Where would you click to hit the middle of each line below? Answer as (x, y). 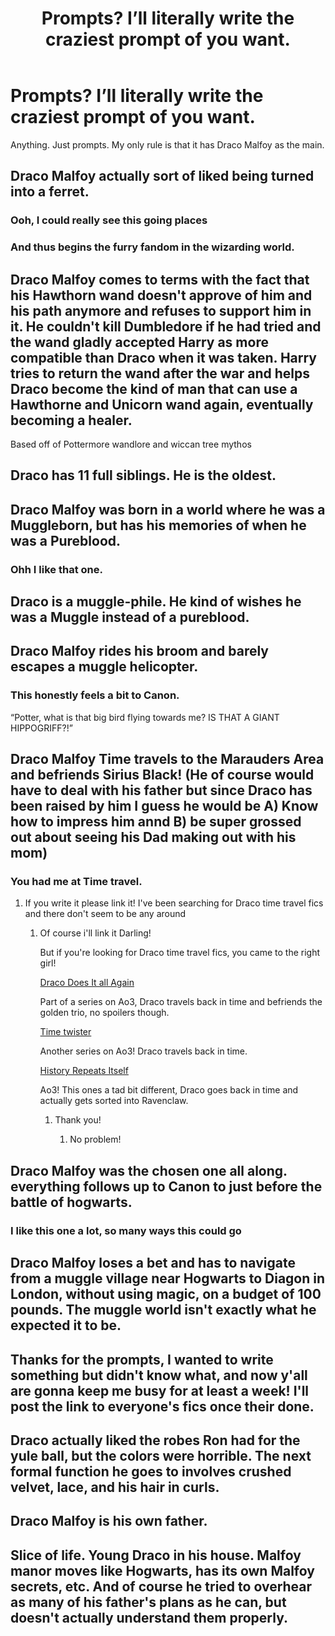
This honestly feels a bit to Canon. (95, 695)
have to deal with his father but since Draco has (161, 790)
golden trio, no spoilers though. (104, 1013)
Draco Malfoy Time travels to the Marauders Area (167, 759)
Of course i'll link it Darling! (95, 933)
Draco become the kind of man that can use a (154, 388)
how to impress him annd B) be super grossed (156, 822)
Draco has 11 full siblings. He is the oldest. (143, 475)
